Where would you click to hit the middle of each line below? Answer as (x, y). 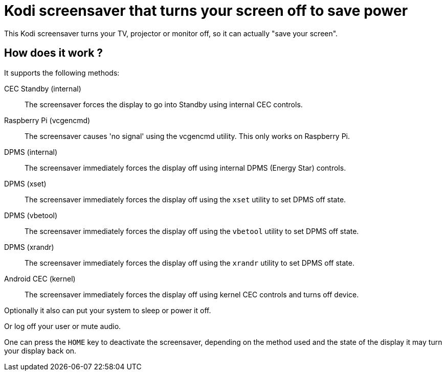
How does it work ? (54, 53)
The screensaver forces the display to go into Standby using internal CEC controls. (164, 104)
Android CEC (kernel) (40, 278)
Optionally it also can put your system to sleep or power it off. (108, 310)
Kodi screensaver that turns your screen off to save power (206, 11)
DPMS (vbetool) (31, 215)
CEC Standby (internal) (43, 88)
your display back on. (40, 350)
